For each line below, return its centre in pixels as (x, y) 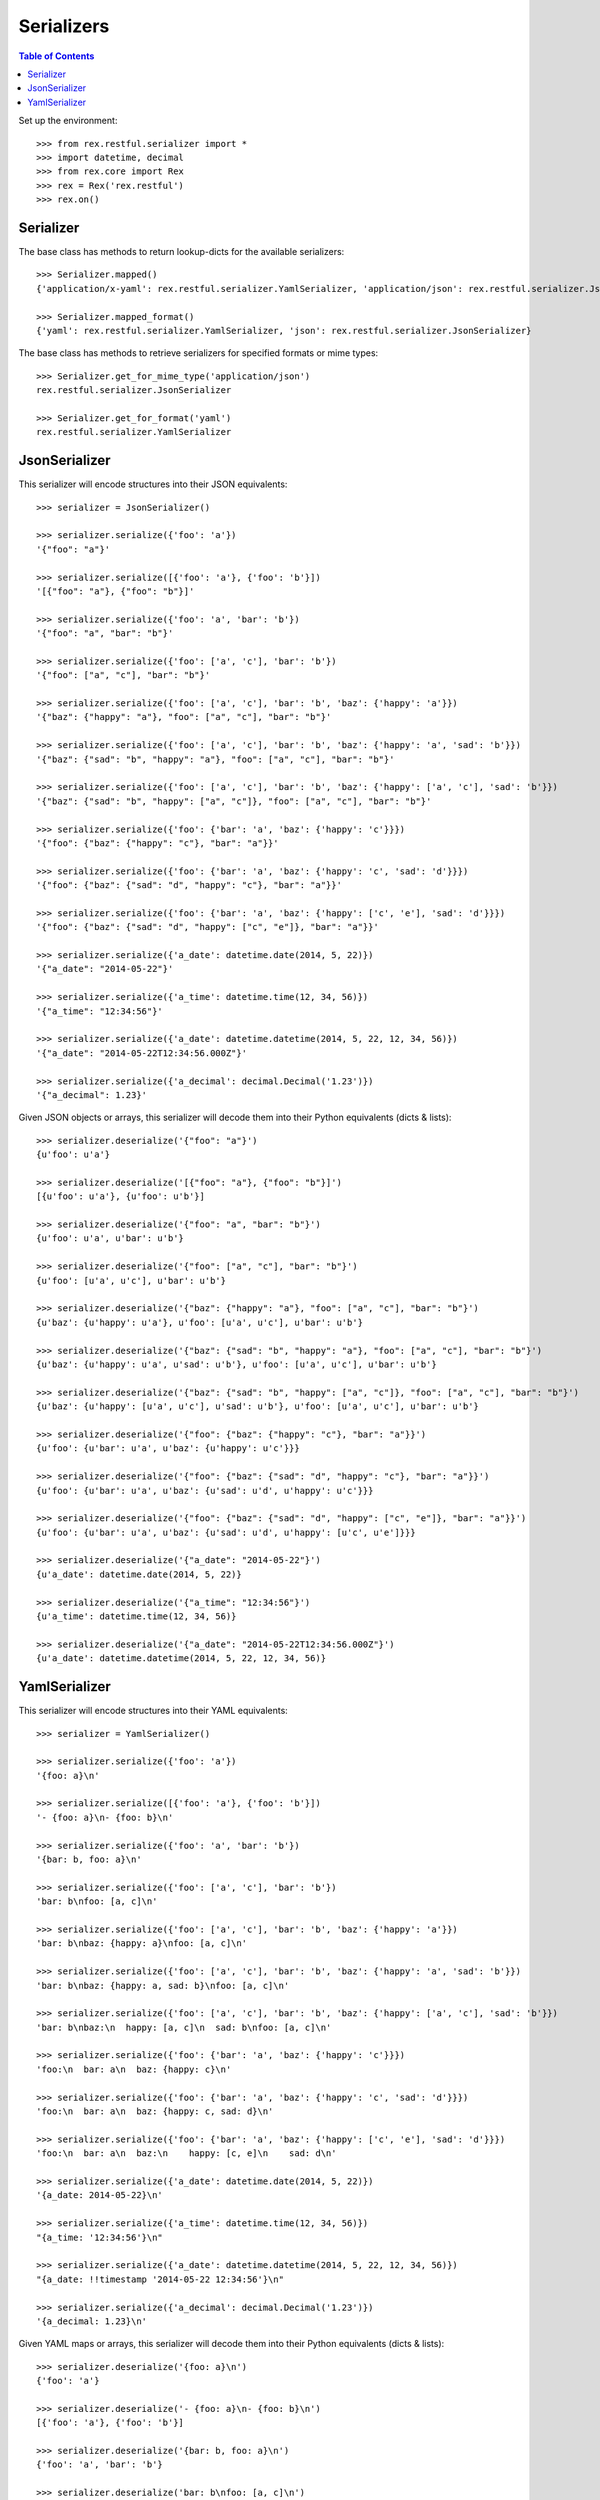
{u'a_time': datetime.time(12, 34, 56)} (136, 1616)
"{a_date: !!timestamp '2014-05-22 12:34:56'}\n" (160, 2279)
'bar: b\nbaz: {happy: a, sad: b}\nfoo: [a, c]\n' (163, 1985)
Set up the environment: (68, 121)
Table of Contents (56, 56)
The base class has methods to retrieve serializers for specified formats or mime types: (198, 353)
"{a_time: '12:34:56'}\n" (100, 2237)
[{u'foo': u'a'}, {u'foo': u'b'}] (120, 1196)
